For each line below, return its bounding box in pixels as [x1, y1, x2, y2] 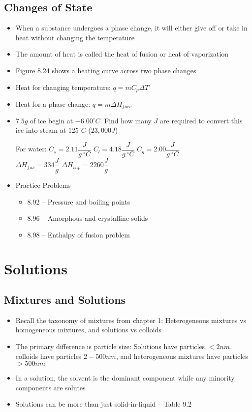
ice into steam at [15, 125, 66, 135]
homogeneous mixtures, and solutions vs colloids [15, 324, 161, 335]
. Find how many [100, 115, 152, 125]
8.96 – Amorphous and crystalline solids [27, 213, 148, 223]
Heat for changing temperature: [15, 82, 111, 92]
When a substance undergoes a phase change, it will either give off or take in [15, 23, 248, 33]
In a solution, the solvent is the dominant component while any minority [15, 373, 235, 383]
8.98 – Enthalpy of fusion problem [27, 229, 130, 239]
